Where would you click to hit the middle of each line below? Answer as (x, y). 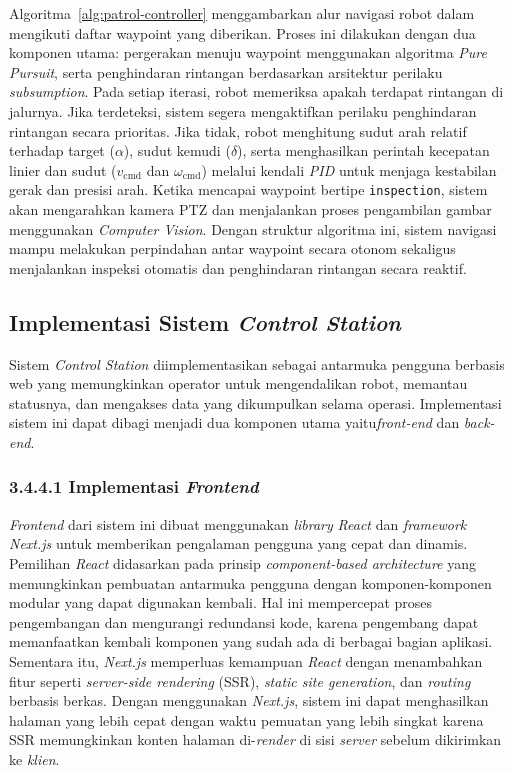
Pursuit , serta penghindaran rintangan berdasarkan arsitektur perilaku (226, 71)
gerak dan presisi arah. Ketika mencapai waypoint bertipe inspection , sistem (248, 189)
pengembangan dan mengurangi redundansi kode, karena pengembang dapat (244, 621)
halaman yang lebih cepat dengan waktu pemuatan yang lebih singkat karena (246, 719)
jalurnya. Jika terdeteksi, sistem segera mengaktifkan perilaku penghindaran (243, 110)
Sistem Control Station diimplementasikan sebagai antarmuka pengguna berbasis (257, 363)
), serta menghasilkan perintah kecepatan (363, 150)
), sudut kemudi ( (177, 150)
